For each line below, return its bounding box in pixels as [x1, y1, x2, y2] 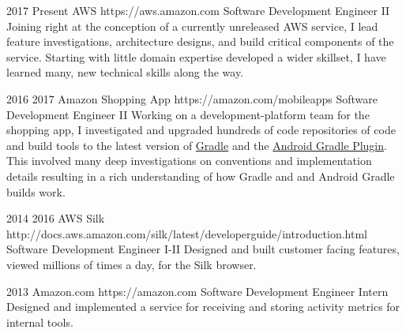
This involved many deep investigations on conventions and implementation [6, 152, 372, 169]
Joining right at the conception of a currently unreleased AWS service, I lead [6, 17, 378, 34]
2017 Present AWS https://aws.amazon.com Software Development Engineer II [6, 2, 390, 18]
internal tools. [6, 313, 73, 330]
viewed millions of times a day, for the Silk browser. [6, 256, 257, 272]
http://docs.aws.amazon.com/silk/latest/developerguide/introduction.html [6, 225, 367, 241]
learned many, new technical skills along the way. [6, 64, 244, 80]
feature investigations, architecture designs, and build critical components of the [6, 33, 394, 50]
